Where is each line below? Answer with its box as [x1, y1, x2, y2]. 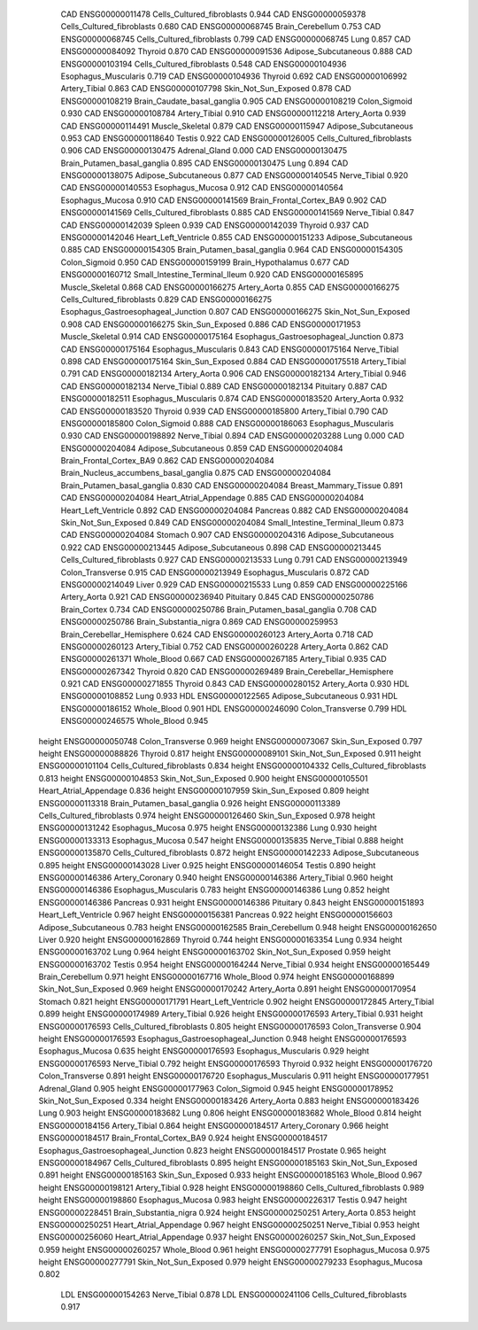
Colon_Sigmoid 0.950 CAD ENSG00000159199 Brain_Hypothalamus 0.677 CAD [60, 257, 350, 268]
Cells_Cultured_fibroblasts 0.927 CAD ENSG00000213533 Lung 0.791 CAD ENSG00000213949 [60, 555, 408, 565]
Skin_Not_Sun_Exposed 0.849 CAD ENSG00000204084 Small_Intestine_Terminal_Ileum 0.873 [60, 517, 405, 528]
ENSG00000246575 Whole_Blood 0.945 [60, 716, 209, 727]
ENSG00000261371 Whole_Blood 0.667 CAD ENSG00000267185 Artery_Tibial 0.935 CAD [60, 654, 387, 665]
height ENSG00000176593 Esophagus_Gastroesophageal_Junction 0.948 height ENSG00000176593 [38, 1033, 407, 1045]
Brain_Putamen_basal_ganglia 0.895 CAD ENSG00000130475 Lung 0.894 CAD [60, 158, 349, 168]
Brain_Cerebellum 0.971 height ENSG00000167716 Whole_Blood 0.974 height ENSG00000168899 [38, 971, 395, 983]
